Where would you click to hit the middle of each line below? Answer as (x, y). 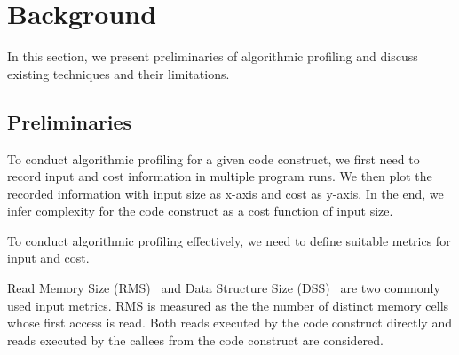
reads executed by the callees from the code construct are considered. (195, 339)
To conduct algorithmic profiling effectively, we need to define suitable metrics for (229, 240)
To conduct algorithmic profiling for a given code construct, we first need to (214, 158)
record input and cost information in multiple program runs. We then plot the (220, 176)
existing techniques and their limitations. (119, 73)
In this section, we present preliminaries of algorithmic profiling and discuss (213, 56)
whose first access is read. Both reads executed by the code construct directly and (229, 323)
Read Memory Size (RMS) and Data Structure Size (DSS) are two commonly (224, 288)
